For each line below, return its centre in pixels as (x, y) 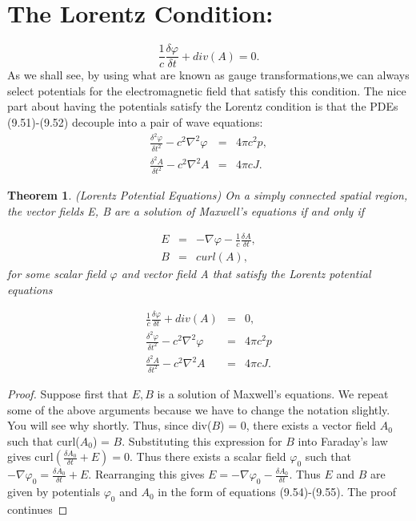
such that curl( (44, 440)
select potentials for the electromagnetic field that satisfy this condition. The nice (207, 90)
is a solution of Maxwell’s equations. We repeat (273, 394)
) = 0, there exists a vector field (298, 425)
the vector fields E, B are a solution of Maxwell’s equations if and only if (186, 210)
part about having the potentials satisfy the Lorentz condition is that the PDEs (203, 106)
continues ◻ (38, 509)
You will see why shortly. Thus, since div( (110, 425)
